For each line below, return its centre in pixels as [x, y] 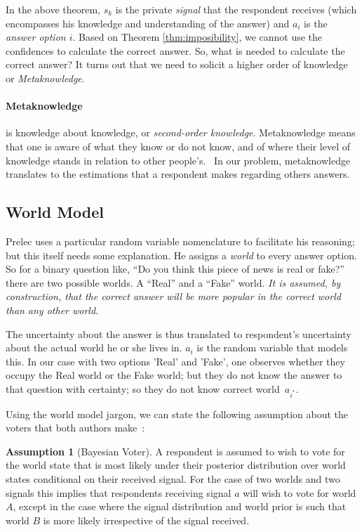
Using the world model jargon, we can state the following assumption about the [177, 414]
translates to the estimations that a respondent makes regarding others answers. [178, 174]
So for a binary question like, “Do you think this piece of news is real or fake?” [175, 269]
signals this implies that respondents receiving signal [119, 492]
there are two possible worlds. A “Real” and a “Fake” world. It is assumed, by [173, 282]
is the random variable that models [272, 348]
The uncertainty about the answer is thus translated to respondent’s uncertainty [179, 333]
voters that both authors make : [75, 428]
